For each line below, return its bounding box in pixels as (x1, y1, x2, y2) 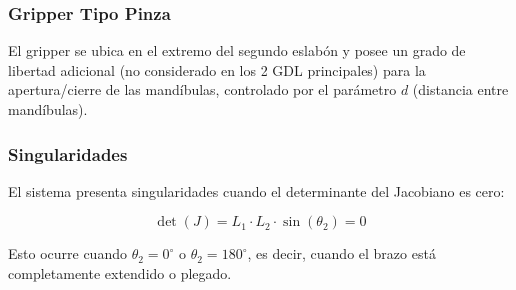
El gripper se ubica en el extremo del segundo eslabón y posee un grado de (8, 40, 466, 61)
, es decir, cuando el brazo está (247, 243, 436, 264)
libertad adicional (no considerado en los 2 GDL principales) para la (8, 59, 426, 80)
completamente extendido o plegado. (8, 263, 232, 283)
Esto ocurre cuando (8, 243, 127, 264)
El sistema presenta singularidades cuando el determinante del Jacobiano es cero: (8, 180, 505, 201)
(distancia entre (412, 79, 509, 100)
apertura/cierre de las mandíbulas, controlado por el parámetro (8, 79, 397, 100)
